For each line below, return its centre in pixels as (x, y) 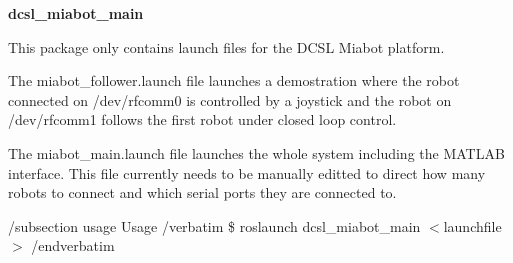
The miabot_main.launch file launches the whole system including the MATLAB (256, 152)
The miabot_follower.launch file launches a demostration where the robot (234, 80)
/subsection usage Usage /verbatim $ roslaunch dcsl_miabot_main (214, 225)
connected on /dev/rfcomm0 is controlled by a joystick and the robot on (230, 99)
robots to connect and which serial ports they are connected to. (202, 192)
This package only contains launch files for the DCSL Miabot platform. (226, 46)
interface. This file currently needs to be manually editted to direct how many (247, 172)
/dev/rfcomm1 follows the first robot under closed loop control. (202, 119)
